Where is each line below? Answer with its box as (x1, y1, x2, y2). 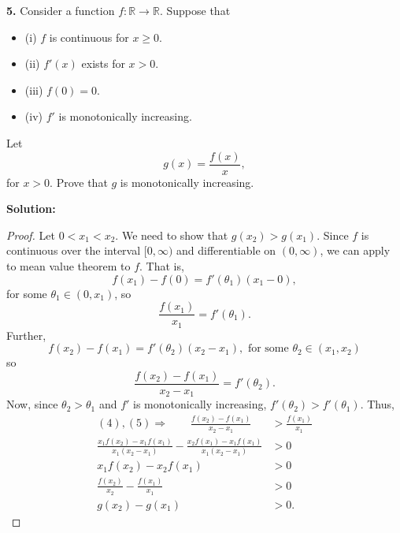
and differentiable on (176, 242, 276, 259)
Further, (6, 326, 46, 343)
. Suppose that (159, 2, 231, 18)
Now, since (6, 396, 58, 412)
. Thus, (360, 396, 394, 412)
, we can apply (320, 242, 391, 259)
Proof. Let (6, 226, 55, 243)
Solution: (6, 200, 56, 217)
